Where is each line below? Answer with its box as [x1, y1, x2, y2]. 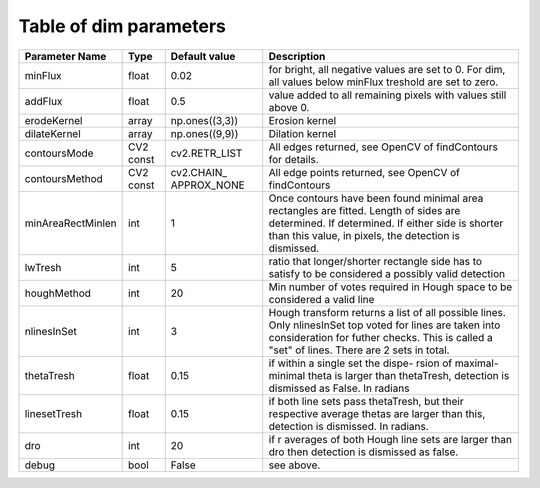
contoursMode [24, 146, 94, 160]
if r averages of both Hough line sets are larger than [268, 432, 512, 446]
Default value [170, 49, 236, 63]
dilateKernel [24, 126, 82, 140]
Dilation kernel [268, 126, 337, 140]
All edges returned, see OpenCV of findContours [268, 140, 499, 154]
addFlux [24, 94, 63, 108]
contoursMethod [24, 171, 104, 185]
